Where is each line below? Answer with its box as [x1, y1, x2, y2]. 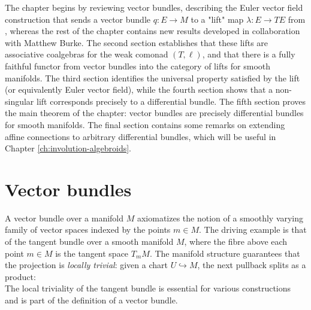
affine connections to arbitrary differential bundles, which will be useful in [5, 130, 276, 142]
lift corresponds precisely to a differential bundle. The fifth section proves [37, 95, 306, 107]
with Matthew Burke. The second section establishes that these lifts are [5, 36, 268, 48]
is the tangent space [55, 247, 129, 259]
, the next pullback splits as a [197, 259, 306, 271]
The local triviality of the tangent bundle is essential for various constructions [5, 282, 291, 294]
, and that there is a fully [202, 48, 295, 60]
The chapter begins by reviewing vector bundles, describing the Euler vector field [5, 1, 303, 13]
